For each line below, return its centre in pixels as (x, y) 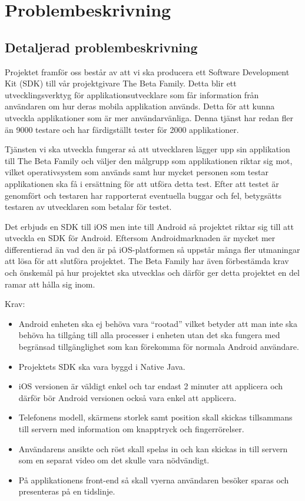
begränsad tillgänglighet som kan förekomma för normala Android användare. (159, 347)
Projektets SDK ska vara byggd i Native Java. (102, 366)
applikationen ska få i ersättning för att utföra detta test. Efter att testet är (142, 183)
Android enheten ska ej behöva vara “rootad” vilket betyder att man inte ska (158, 323)
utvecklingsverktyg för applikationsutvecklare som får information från (132, 94)
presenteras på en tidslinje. (67, 491)
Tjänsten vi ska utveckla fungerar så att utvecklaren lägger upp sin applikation (147, 149)
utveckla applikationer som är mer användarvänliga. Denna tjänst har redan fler (149, 117)
